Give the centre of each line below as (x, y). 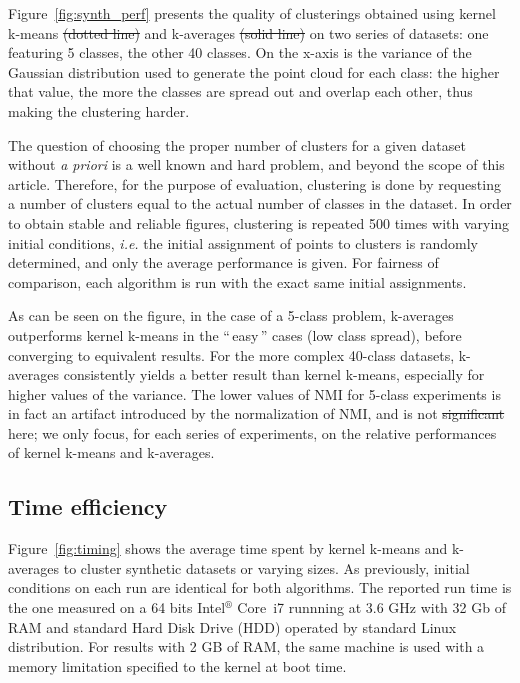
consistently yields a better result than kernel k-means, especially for (274, 374)
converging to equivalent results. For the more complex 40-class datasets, (231, 354)
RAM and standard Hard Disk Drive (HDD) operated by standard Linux (232, 626)
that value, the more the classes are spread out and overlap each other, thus (240, 91)
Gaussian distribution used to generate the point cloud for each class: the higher (254, 71)
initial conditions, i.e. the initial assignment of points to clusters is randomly (243, 242)
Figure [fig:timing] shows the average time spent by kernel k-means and (228, 548)
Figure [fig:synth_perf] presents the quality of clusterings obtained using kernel (252, 13)
